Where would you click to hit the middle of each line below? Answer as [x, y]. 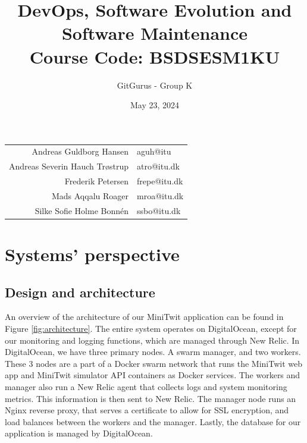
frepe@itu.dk [160, 181]
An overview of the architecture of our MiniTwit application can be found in [144, 317]
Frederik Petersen [96, 181]
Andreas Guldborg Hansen [80, 151]
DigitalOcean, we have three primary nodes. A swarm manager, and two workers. [153, 352]
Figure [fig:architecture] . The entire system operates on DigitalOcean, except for [151, 329]
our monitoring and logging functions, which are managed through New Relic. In [152, 340]
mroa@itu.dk [160, 195]
